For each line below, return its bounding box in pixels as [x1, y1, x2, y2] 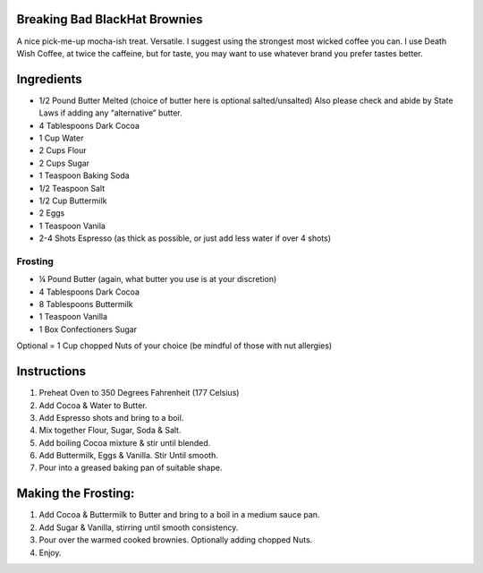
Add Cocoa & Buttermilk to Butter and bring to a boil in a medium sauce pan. [38, 509, 320, 520]
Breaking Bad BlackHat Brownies [16, 12, 203, 27]
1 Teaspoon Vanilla [38, 312, 107, 322]
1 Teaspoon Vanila [38, 220, 106, 231]
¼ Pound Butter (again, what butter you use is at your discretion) [38, 274, 277, 285]
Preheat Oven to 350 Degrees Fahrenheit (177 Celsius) [38, 388, 240, 398]
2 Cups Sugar [38, 158, 89, 168]
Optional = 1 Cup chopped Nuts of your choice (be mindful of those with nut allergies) [16, 340, 333, 351]
